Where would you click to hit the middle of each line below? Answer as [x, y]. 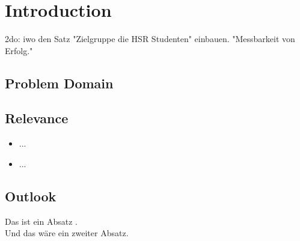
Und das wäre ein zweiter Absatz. [67, 233]
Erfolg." [19, 50]
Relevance [37, 118]
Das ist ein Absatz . [41, 221]
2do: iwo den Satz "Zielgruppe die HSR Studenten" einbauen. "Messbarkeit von [150, 39]
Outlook [31, 196]
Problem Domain [59, 83]
